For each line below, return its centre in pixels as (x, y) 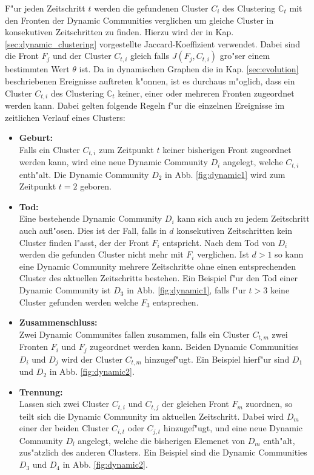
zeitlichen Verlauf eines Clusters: (65, 117)
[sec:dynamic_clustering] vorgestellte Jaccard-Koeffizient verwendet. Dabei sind (152, 43)
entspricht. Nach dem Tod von (219, 242)
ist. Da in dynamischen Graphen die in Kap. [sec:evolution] (189, 69)
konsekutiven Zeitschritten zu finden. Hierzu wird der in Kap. (119, 32)
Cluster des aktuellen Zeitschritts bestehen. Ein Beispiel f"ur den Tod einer (159, 278)
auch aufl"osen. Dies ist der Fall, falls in (93, 231)
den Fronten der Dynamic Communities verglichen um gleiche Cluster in (139, 20)
